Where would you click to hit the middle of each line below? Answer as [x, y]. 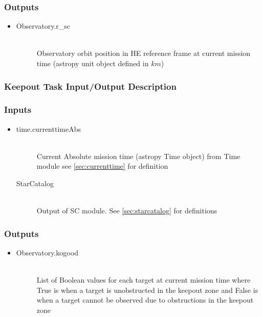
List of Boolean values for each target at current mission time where [144, 280]
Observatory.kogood [47, 253]
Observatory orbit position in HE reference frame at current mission [144, 53]
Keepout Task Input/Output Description [90, 86]
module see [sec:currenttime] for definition [102, 166]
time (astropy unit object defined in [93, 63]
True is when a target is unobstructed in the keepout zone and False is [147, 290]
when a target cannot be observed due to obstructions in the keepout [145, 300]
